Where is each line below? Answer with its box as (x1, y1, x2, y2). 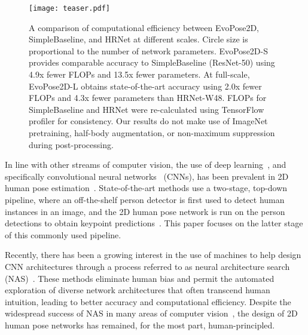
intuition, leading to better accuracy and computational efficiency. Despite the (5, 295, 291, 308)
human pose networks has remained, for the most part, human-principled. (5, 318, 275, 331)
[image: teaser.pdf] (29, 4, 111, 13)
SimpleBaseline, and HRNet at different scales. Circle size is (29, 33, 248, 45)
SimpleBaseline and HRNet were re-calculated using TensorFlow (29, 103, 264, 115)
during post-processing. (29, 138, 114, 150)
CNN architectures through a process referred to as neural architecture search (5, 260, 290, 272)
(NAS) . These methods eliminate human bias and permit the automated (5, 272, 275, 284)
